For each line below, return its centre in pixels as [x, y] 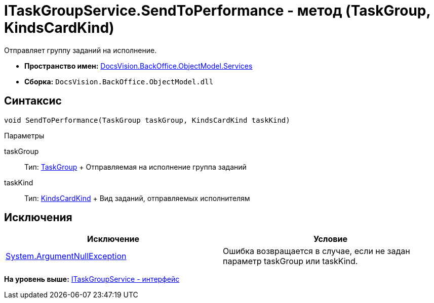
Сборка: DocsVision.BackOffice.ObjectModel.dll [119, 81]
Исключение [113, 239]
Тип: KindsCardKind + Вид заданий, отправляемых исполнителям [137, 198]
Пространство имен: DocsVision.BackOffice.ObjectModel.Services [139, 66]
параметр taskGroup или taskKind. [290, 261]
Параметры [24, 135]
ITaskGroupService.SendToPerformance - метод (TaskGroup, [217, 11]
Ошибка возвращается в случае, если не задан [317, 251]
